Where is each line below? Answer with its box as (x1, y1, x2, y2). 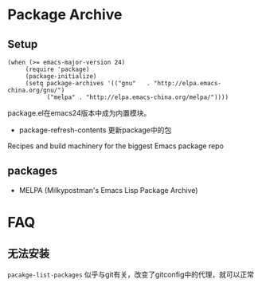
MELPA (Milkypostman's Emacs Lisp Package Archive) (18, 185, 198, 195)
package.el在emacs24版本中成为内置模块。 (7, 108, 151, 117)
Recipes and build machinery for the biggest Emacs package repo (7, 141, 225, 151)
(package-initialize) (25, 73, 97, 81)
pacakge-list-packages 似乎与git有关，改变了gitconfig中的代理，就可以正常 (7, 269, 255, 279)
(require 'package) (25, 65, 90, 73)
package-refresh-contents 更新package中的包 (18, 125, 172, 135)
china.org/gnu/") (7, 86, 65, 94)
